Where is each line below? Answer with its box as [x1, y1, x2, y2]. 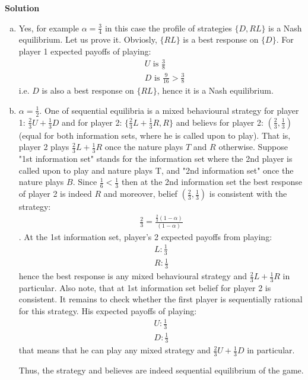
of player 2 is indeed [18, 187, 92, 200]
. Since [72, 175, 97, 188]
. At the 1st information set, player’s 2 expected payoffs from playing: [18, 230, 272, 242]
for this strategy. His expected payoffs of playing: [18, 305, 197, 317]
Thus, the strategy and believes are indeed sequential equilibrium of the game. [18, 364, 304, 376]
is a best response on [183, 33, 259, 46]
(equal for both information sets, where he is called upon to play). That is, [18, 129, 291, 141]
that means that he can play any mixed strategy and [18, 344, 211, 356]
